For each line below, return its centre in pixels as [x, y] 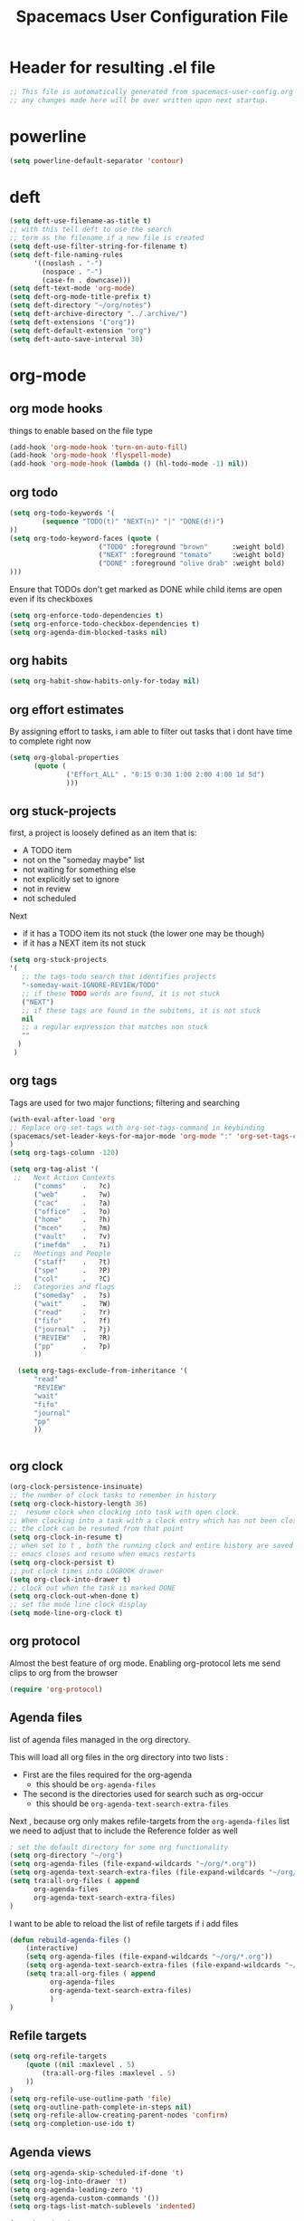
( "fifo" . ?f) [72, 1321]
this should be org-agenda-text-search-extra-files [132, 1803]
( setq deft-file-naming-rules [66, 255]
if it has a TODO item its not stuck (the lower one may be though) [143, 934]
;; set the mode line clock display [78, 1605]
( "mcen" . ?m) [72, 1228]
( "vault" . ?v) [72, 1237]
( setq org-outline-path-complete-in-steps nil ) [101, 2107]
